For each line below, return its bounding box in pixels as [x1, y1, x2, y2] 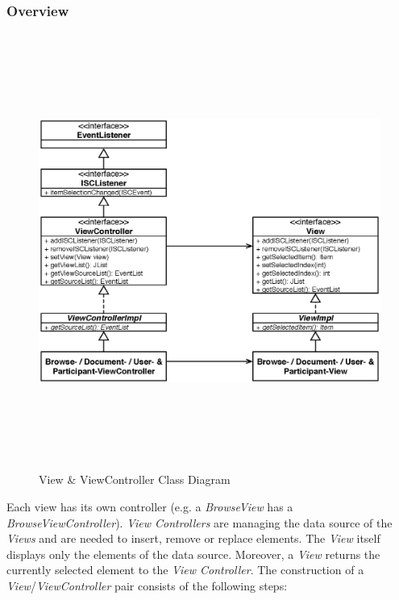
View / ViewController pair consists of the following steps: [6, 577, 288, 594]
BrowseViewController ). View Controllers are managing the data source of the [6, 514, 393, 531]
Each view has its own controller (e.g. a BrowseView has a [6, 498, 293, 515]
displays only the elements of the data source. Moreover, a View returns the [6, 545, 380, 562]
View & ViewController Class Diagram [39, 471, 231, 488]
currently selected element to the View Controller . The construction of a [6, 561, 364, 578]
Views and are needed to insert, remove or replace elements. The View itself [6, 530, 380, 547]
